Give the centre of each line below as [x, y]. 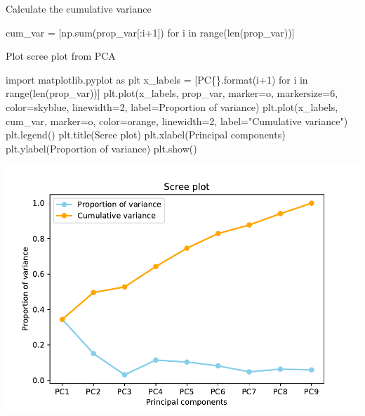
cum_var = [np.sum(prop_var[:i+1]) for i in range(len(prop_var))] [150, 32]
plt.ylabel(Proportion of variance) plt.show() [101, 148]
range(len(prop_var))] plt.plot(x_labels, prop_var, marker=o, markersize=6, [172, 93]
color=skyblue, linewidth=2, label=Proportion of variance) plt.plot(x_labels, [172, 106]
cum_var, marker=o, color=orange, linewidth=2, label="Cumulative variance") [177, 121]
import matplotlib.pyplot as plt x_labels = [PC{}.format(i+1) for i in [157, 79]
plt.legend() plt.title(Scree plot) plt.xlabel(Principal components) [146, 135]
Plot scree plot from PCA [61, 56]
